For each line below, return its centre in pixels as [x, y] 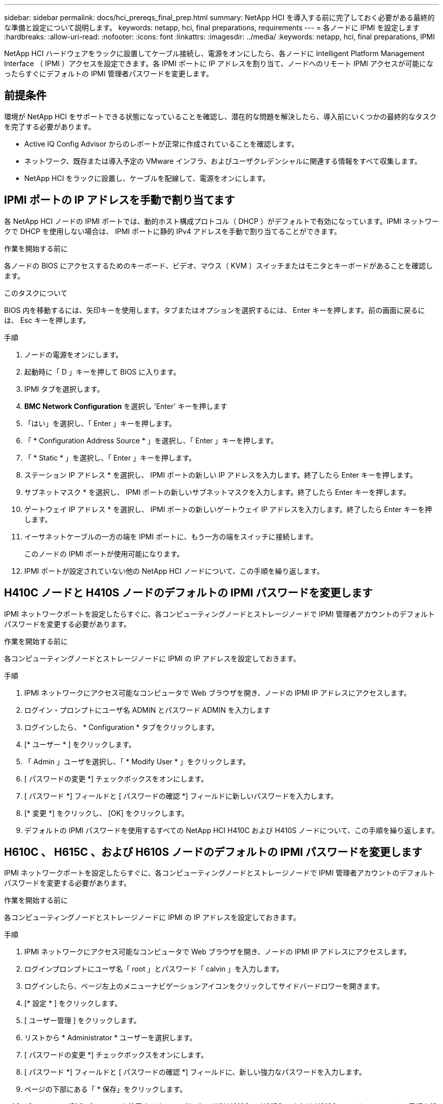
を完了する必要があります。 [50, 126]
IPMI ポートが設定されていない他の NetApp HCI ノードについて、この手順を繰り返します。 [174, 571]
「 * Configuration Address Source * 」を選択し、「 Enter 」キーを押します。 [151, 440]
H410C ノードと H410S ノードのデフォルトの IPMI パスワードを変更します [188, 593]
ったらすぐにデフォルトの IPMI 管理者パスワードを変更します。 [109, 74]
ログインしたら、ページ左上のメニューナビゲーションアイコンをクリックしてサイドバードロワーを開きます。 [204, 986]
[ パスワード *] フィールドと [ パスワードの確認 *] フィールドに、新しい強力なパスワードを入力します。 [195, 1072]
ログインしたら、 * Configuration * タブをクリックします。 [122, 727]
